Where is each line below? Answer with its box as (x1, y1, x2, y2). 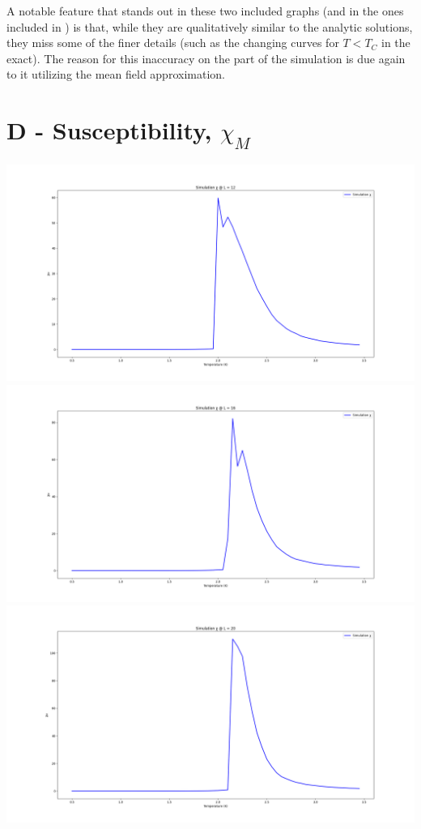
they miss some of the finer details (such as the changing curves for (6, 34, 339, 51)
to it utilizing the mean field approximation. (6, 66, 225, 83)
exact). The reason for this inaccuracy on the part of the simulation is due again (6, 49, 406, 66)
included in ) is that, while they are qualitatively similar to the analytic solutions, (6, 18, 413, 35)
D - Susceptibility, (6, 113, 212, 147)
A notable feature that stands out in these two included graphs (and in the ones (6, 2, 404, 19)
